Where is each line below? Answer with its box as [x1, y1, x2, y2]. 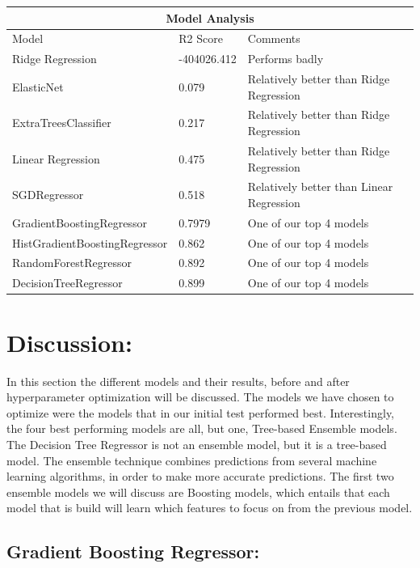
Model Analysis [166, 9, 254, 26]
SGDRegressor [12, 186, 84, 203]
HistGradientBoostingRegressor [12, 234, 168, 251]
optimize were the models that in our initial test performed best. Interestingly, [6, 404, 395, 421]
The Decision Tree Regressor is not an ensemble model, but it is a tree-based [6, 435, 387, 452]
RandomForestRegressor [12, 254, 132, 271]
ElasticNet [12, 78, 64, 95]
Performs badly [247, 50, 324, 67]
